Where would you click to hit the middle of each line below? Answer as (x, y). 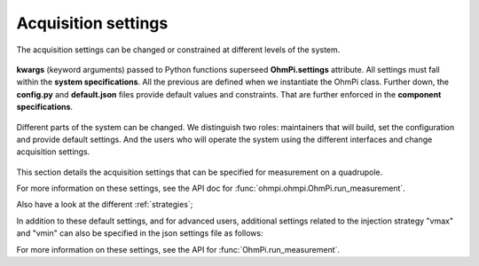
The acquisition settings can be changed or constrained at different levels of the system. (178, 50)
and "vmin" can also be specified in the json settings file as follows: (140, 233)
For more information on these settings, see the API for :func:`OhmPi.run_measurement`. (178, 249)
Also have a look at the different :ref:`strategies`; (105, 205)
